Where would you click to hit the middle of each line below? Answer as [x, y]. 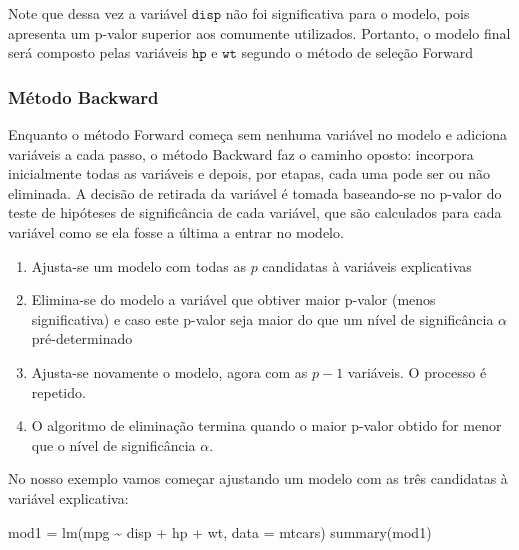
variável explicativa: [68, 497]
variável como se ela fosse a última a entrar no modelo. [176, 231]
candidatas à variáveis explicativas [367, 265]
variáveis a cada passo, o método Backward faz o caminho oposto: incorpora [241, 153]
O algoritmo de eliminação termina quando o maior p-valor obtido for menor [266, 425]
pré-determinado [82, 338]
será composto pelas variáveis [98, 52]
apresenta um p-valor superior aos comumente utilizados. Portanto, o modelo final [259, 32]
